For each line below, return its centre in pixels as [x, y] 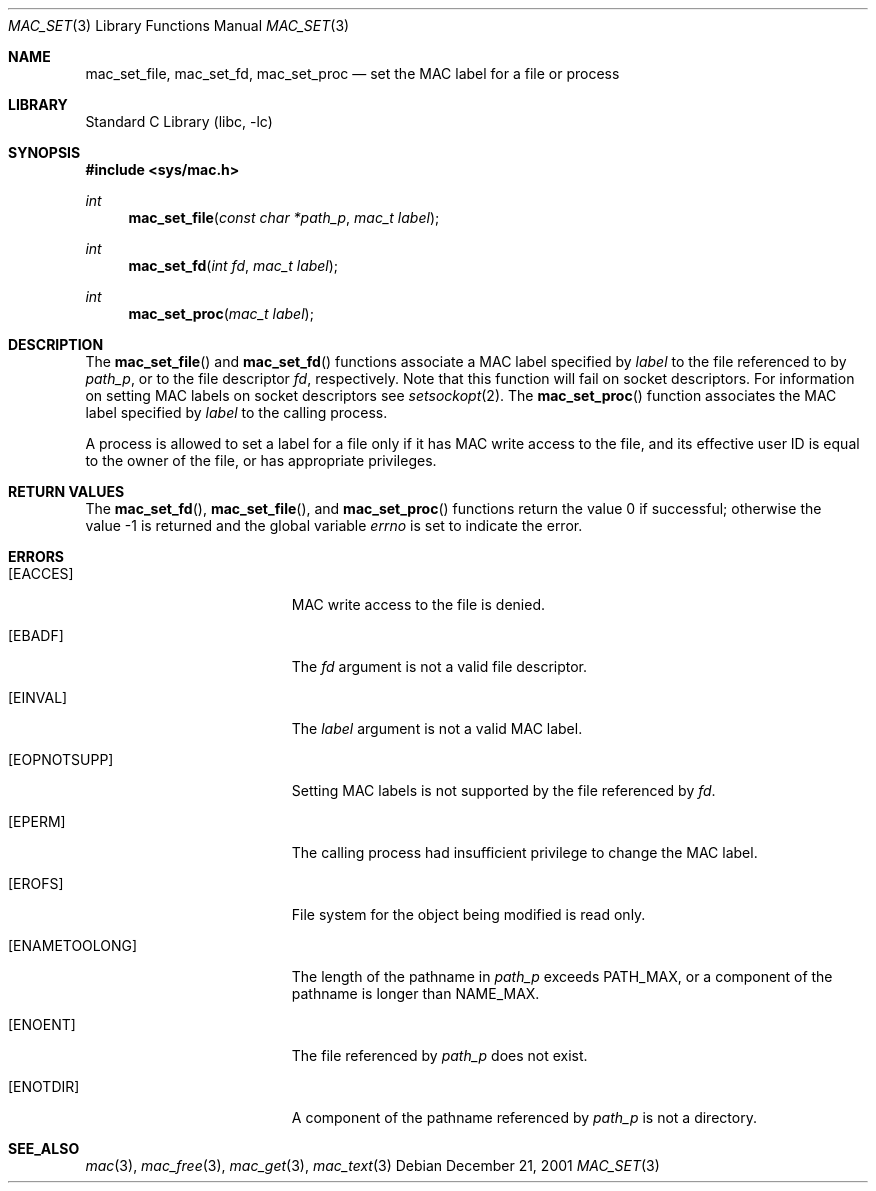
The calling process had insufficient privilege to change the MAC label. [524, 852]
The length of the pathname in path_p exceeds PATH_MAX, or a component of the [562, 976]
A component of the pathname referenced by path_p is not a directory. [524, 1117]
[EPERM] [37, 821]
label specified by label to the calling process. [236, 412]
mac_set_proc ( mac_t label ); [221, 313]
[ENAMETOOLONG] [73, 945]
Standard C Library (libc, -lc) [179, 121]
